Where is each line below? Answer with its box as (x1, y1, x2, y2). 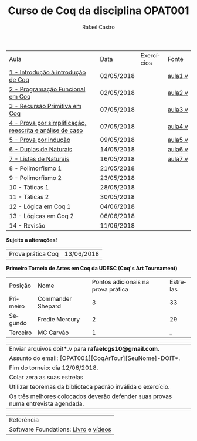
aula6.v (168, 145, 188, 153)
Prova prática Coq (9, 249, 59, 257)
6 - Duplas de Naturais (9, 145, 73, 153)
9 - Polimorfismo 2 (9, 174, 62, 182)
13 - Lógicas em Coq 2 (9, 212, 74, 220)
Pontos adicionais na (91, 277, 150, 286)
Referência (9, 415, 39, 423)
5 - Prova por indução (9, 135, 70, 144)
